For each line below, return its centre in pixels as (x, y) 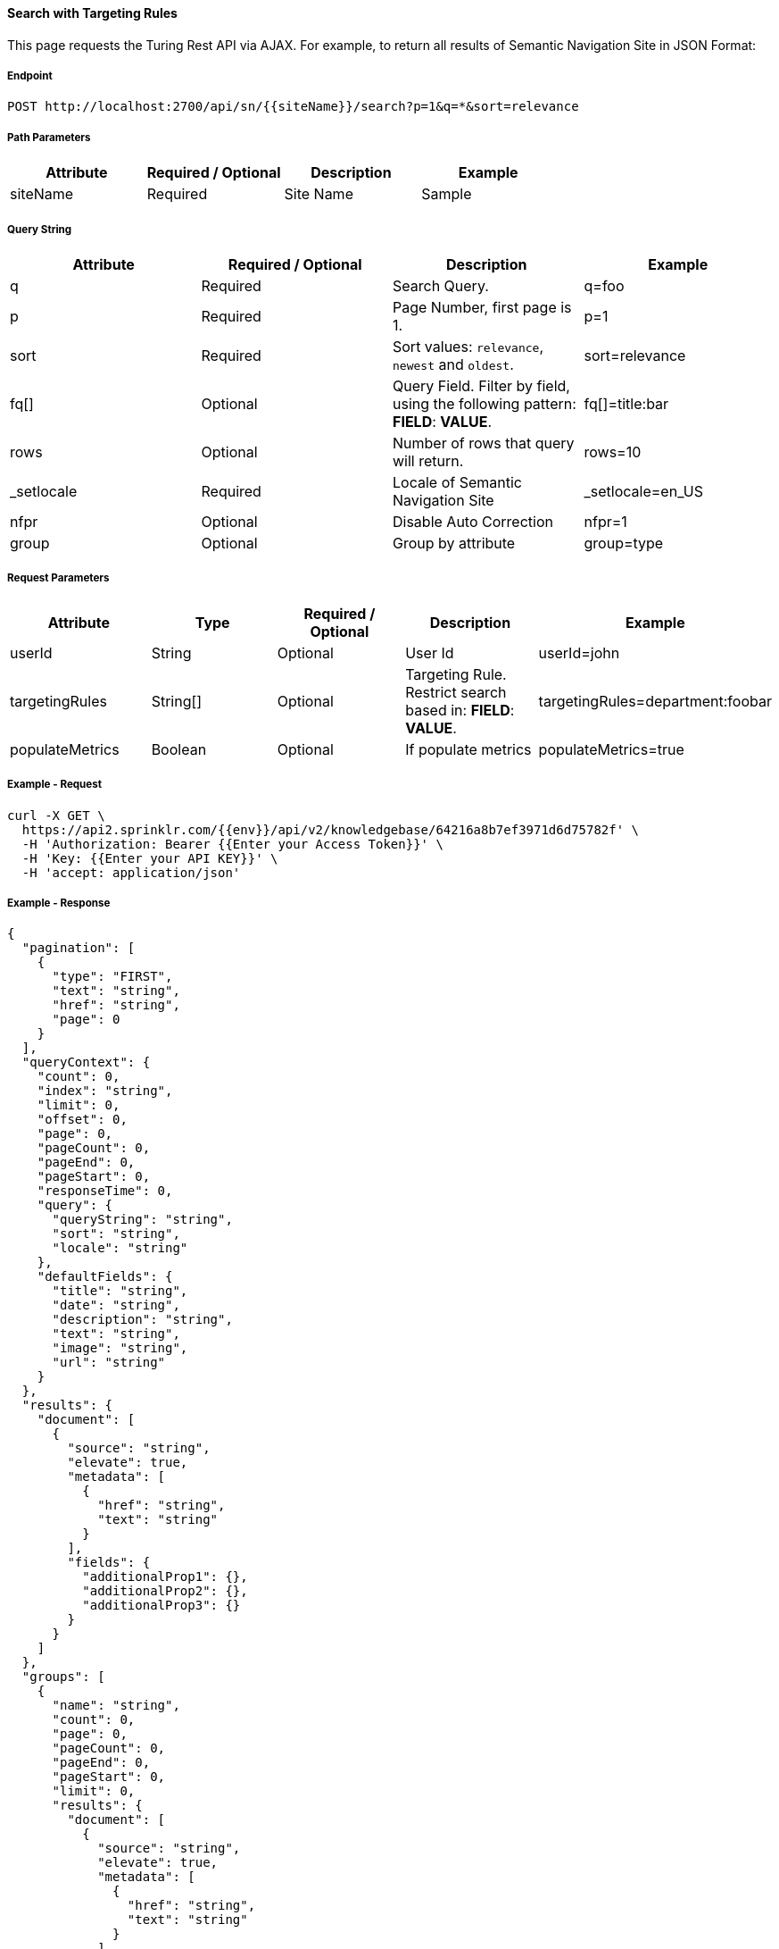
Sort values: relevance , (468, 346)
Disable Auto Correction (473, 521)
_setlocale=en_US (643, 491)
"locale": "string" (120, 1248)
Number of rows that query (484, 443)
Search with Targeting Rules (92, 13)
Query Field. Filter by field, (481, 385)
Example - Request (55, 785)
